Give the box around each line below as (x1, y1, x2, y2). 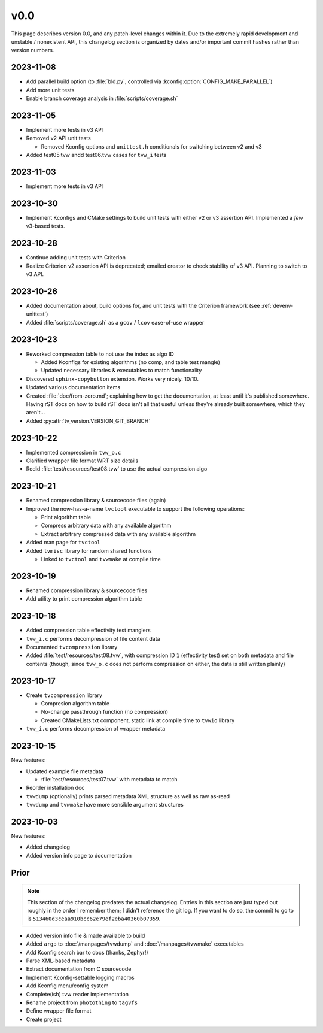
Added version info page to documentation (26, 852, 132, 859)
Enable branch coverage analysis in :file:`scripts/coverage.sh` (26, 95, 178, 102)
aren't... (26, 409, 45, 416)
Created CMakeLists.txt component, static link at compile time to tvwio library (41, 716, 235, 724)
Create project (26, 1016, 62, 1023)
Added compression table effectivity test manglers (26, 626, 151, 634)
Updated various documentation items (26, 384, 121, 391)
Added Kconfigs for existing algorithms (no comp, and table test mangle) (41, 358, 221, 365)
